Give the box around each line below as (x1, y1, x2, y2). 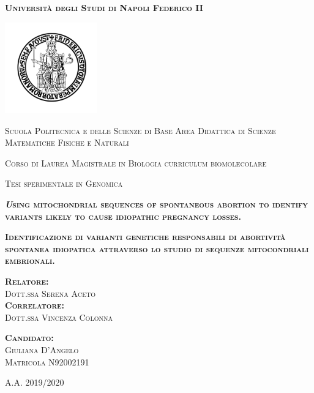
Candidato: (5, 331, 54, 344)
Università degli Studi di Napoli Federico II (5, 1, 203, 13)
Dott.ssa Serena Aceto (5, 286, 96, 299)
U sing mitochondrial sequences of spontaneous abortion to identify (5, 198, 308, 211)
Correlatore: (5, 299, 65, 312)
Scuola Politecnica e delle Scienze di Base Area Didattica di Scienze (5, 124, 276, 137)
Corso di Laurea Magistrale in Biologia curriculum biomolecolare (5, 156, 267, 169)
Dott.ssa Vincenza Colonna (5, 310, 113, 323)
